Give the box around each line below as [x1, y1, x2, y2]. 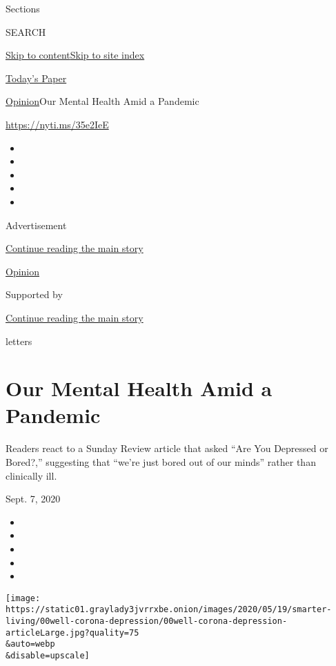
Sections [6, 1, 40, 15]
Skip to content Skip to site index [6, 48, 145, 62]
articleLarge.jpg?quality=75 [6, 627, 139, 638]
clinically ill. [6, 468, 57, 482]
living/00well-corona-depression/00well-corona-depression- [6, 616, 288, 627]
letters [6, 333, 32, 348]
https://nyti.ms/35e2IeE [6, 117, 109, 131]
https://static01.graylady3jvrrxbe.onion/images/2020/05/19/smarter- [6, 605, 332, 615]
